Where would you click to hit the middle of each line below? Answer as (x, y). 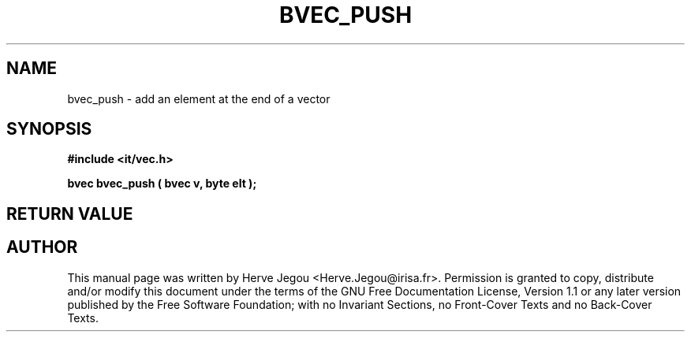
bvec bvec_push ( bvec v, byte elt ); (162, 184)
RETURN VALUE (70, 214)
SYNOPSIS (49, 129)
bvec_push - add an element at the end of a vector (199, 98)
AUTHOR (42, 247)
